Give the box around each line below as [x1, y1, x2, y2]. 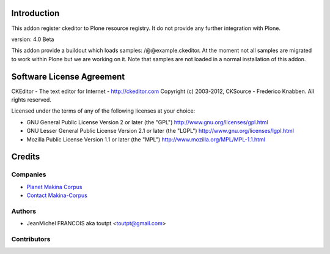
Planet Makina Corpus [26, 183, 82, 190]
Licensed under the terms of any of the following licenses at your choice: [11, 107, 196, 114]
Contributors [11, 235, 51, 243]
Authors [11, 207, 37, 215]
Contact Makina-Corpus [26, 192, 88, 199]
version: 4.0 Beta [11, 35, 54, 43]
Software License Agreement [11, 71, 125, 82]
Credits [11, 152, 40, 162]
